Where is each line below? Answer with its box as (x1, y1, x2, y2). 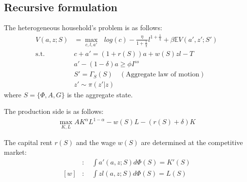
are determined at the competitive (141, 137, 243, 147)
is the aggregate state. (67, 90, 133, 100)
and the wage (76, 137, 116, 147)
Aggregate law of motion (126, 71, 200, 78)
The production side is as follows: (4, 106, 104, 116)
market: (4, 146, 27, 157)
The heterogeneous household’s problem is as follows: (4, 22, 162, 33)
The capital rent (4, 137, 53, 147)
